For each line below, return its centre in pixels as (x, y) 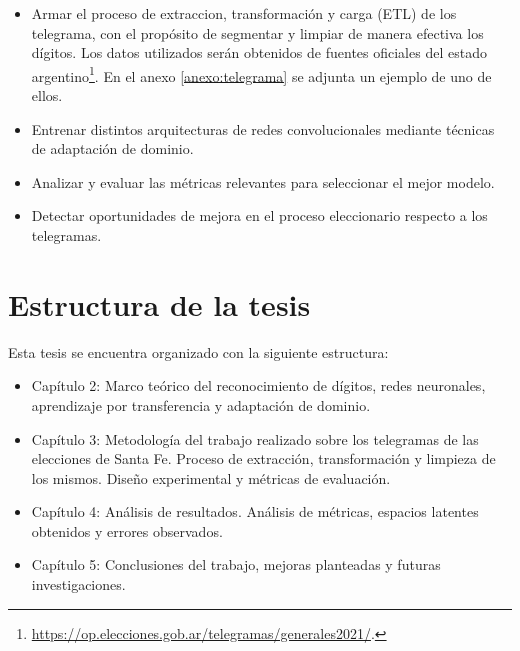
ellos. (47, 95)
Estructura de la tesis (159, 303)
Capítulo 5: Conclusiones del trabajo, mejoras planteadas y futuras (236, 564)
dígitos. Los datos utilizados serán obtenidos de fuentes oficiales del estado (259, 52)
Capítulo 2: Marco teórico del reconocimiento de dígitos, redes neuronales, (258, 385)
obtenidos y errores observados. (127, 530)
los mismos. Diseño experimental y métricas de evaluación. (211, 477)
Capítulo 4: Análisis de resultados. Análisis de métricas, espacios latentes (255, 511)
